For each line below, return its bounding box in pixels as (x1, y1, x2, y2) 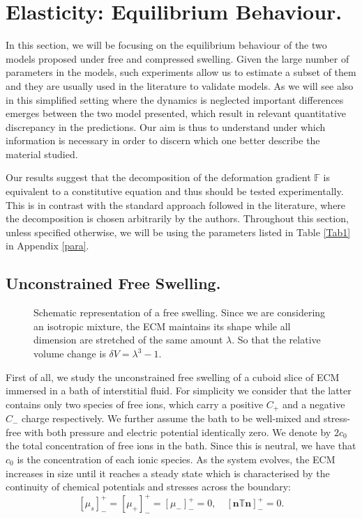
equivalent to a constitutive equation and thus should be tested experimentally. (6, 184, 344, 199)
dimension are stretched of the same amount (33, 332, 223, 347)
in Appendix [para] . (6, 238, 89, 253)
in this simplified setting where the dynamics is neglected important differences (6, 92, 344, 107)
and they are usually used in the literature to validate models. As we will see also (6, 78, 354, 93)
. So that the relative (232, 332, 321, 347)
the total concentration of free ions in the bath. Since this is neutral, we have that (6, 438, 356, 453)
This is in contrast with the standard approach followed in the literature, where (6, 197, 346, 212)
